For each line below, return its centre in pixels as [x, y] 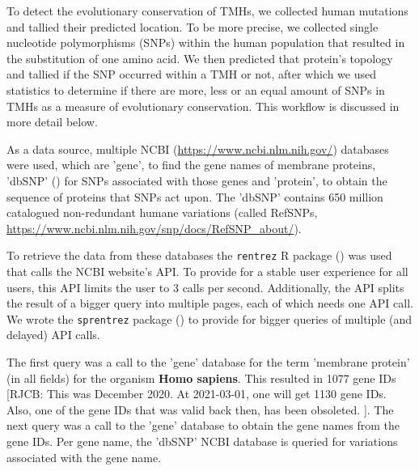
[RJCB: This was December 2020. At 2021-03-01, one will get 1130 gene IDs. [197, 394]
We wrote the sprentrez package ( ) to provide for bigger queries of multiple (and [209, 318]
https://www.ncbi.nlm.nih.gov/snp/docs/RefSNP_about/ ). [154, 228]
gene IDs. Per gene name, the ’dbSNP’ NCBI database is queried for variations [202, 441]
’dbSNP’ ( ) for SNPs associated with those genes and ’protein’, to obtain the [197, 180]
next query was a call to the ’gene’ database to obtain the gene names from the [203, 425]
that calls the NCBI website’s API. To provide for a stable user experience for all [207, 271]
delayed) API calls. [53, 335]
